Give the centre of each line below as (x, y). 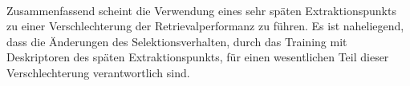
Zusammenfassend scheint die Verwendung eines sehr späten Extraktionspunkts (201, 10)
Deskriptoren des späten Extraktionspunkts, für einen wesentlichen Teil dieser (198, 57)
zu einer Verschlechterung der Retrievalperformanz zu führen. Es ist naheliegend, (205, 26)
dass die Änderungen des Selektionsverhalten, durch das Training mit (177, 41)
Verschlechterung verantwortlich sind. (98, 72)
